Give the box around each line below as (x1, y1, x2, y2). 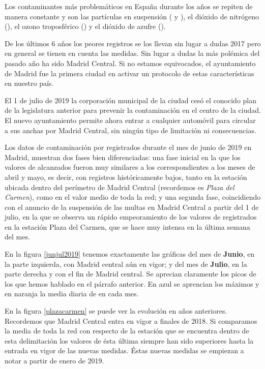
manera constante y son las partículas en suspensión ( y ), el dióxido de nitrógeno (5, 11, 259, 21)
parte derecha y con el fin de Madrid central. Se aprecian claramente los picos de (5, 268, 256, 279)
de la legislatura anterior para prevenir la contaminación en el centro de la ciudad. (5, 105, 261, 115)
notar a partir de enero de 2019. (5, 355, 104, 365)
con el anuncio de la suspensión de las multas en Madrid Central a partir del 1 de (5, 201, 259, 212)
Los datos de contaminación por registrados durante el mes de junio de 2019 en (5, 142, 252, 152)
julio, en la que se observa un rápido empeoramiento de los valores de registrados (5, 211, 257, 222)
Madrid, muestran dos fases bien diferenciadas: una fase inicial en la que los (5, 151, 241, 162)
